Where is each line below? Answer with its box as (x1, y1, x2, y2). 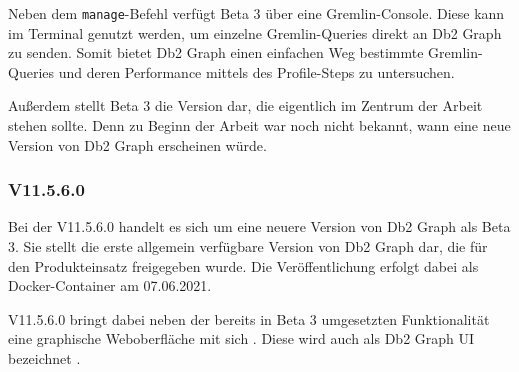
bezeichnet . (8, 348, 81, 368)
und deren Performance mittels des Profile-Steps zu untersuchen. (58, 61, 455, 82)
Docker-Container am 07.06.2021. (8, 275, 212, 296)
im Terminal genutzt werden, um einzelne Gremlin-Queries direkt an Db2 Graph (8, 22, 502, 43)
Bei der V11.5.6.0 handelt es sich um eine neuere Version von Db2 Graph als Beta (8, 216, 511, 237)
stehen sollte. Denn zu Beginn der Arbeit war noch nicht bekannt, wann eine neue (8, 115, 511, 136)
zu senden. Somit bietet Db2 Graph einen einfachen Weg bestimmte (8, 42, 424, 63)
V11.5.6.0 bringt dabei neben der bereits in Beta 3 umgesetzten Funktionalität (8, 308, 490, 329)
